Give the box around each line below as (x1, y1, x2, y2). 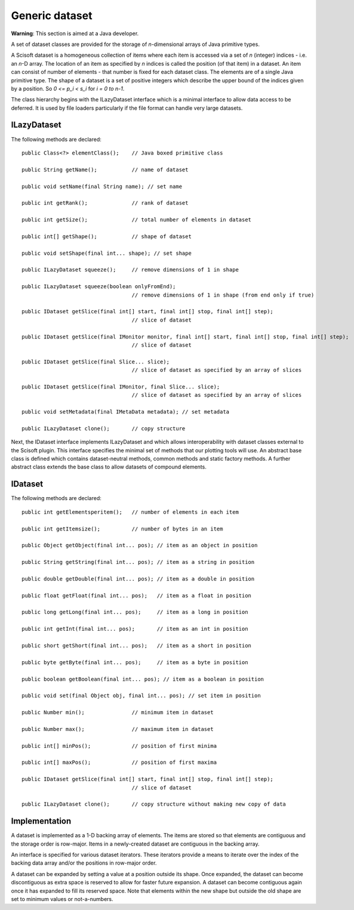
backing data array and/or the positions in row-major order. (11, 859, 157, 866)
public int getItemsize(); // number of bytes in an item (21, 525, 223, 532)
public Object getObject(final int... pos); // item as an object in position (21, 542, 258, 549)
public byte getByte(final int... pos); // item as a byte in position (21, 659, 248, 665)
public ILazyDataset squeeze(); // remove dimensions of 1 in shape (21, 266, 239, 273)
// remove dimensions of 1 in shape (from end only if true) (131, 291, 315, 298)
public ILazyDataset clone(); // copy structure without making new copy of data (21, 801, 287, 808)
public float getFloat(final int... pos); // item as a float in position (21, 592, 252, 599)
